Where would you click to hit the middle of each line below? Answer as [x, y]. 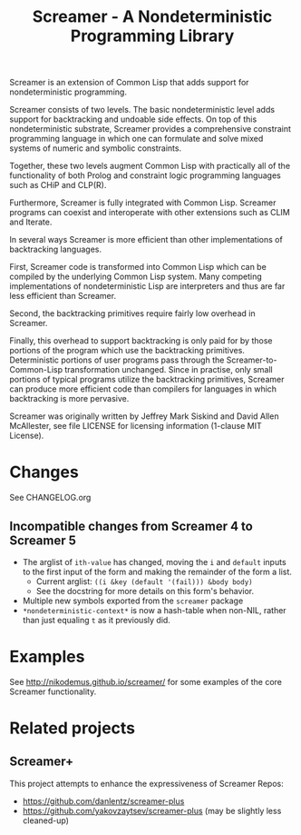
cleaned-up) [46, 820]
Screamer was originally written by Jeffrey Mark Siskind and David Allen [144, 416]
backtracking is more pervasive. [69, 399]
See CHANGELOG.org [50, 498]
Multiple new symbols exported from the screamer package [133, 601]
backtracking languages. [56, 249]
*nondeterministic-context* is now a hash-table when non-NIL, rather [155, 610]
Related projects [73, 728]
